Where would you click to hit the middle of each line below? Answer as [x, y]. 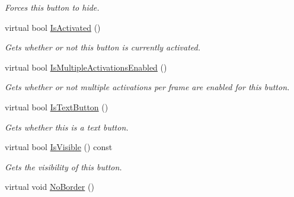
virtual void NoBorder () [49, 187]
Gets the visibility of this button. [63, 166]
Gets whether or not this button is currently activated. [103, 47]
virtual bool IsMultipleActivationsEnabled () [86, 67]
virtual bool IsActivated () [53, 27]
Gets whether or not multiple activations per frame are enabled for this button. [147, 87]
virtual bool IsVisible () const [59, 147]
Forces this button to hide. [52, 7]
